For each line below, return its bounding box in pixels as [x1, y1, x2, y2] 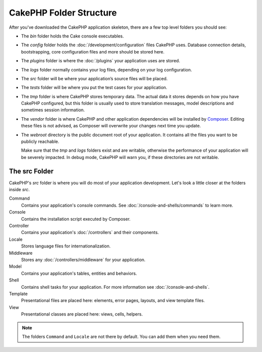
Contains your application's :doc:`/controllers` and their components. [21, 229, 159, 235]
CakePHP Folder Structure [9, 7, 117, 18]
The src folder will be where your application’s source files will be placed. [21, 75, 168, 81]
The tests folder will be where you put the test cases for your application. [21, 85, 167, 90]
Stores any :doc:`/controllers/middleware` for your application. [21, 257, 146, 263]
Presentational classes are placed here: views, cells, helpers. [21, 311, 143, 317]
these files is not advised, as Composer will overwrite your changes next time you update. [21, 123, 201, 129]
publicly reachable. [21, 139, 59, 144]
